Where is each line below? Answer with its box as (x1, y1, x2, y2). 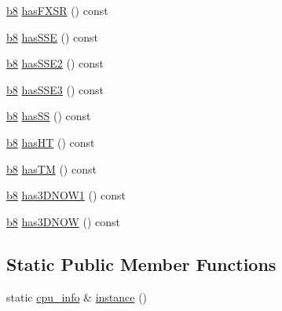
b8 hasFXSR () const (6, 2, 108, 18)
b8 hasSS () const (6, 108, 91, 124)
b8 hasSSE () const (6, 28, 99, 45)
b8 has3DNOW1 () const (6, 187, 126, 203)
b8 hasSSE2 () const (6, 55, 104, 71)
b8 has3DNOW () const (6, 213, 121, 229)
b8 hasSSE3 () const (6, 81, 104, 97)
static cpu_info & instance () (6, 288, 148, 305)
